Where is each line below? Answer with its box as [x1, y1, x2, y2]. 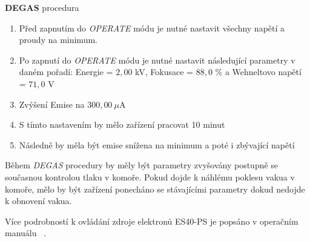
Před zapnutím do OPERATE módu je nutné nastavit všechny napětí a [19, 21, 285, 34]
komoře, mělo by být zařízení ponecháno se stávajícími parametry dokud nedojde [5, 182, 305, 195]
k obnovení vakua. [5, 194, 72, 207]
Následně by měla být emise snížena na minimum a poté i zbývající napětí [19, 138, 295, 151]
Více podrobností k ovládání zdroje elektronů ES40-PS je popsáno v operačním [5, 214, 298, 227]
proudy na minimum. [19, 33, 97, 46]
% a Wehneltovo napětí [215, 65, 302, 78]
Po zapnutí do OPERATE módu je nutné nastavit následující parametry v [19, 53, 295, 66]
